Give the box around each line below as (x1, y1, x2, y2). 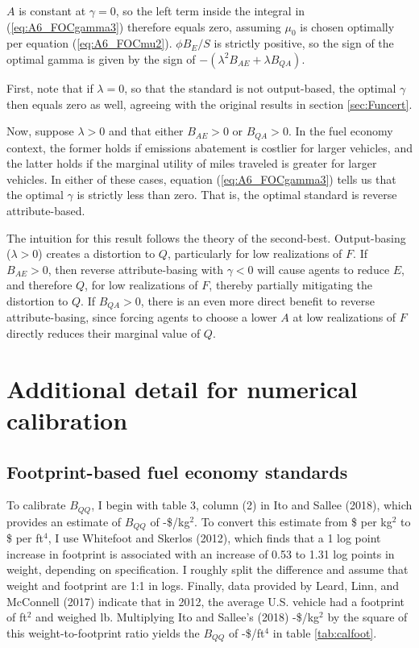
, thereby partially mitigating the (209, 276, 373, 293)
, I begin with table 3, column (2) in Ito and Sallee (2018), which (91, 496, 413, 513)
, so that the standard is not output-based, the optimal (124, 79, 396, 96)
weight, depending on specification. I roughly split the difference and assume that (6, 561, 409, 578)
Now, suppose (6, 123, 74, 139)
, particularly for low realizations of (167, 245, 342, 262)
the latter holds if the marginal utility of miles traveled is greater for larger (6, 155, 377, 172)
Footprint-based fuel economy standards (6, 459, 348, 484)
